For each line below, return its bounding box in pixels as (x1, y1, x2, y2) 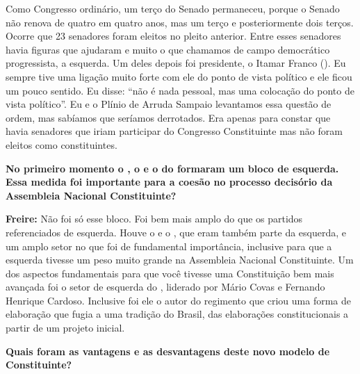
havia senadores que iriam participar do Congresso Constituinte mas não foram (6, 124, 343, 138)
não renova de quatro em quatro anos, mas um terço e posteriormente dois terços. (6, 15, 354, 29)
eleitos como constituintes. (6, 137, 117, 152)
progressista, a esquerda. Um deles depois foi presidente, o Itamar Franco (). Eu (6, 56, 346, 70)
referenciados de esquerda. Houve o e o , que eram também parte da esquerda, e (6, 225, 347, 239)
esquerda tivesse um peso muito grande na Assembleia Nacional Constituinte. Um (6, 252, 354, 267)
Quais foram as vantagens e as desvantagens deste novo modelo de (6, 343, 330, 358)
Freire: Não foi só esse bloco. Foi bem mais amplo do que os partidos (6, 211, 303, 226)
